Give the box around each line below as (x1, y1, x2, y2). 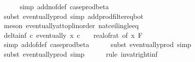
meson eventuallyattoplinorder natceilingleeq (3, 20, 139, 31)
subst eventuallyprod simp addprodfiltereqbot (3, 11, 143, 21)
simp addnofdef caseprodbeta (19, 1, 109, 11)
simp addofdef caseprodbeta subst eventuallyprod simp (3, 39, 192, 49)
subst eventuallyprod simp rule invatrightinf (3, 48, 158, 59)
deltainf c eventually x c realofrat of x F (3, 30, 142, 40)
